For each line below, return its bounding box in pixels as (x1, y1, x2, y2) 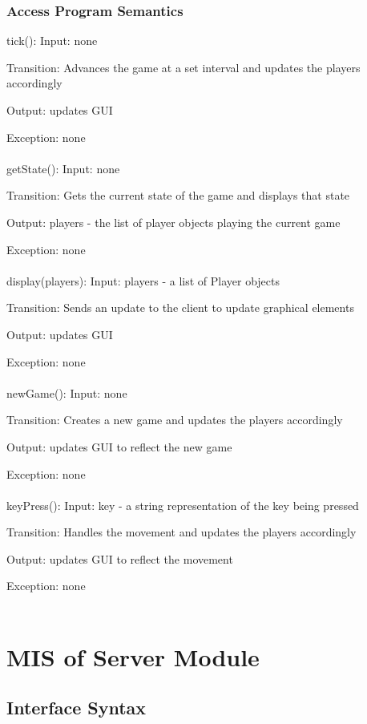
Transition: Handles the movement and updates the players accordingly (6, 524, 357, 540)
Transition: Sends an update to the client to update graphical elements (6, 299, 354, 316)
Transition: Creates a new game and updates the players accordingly (6, 411, 343, 428)
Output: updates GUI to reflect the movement (6, 550, 233, 567)
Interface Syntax (6, 695, 147, 720)
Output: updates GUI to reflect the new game (6, 438, 232, 455)
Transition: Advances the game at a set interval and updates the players (6, 59, 361, 75)
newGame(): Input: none (6, 384, 127, 401)
